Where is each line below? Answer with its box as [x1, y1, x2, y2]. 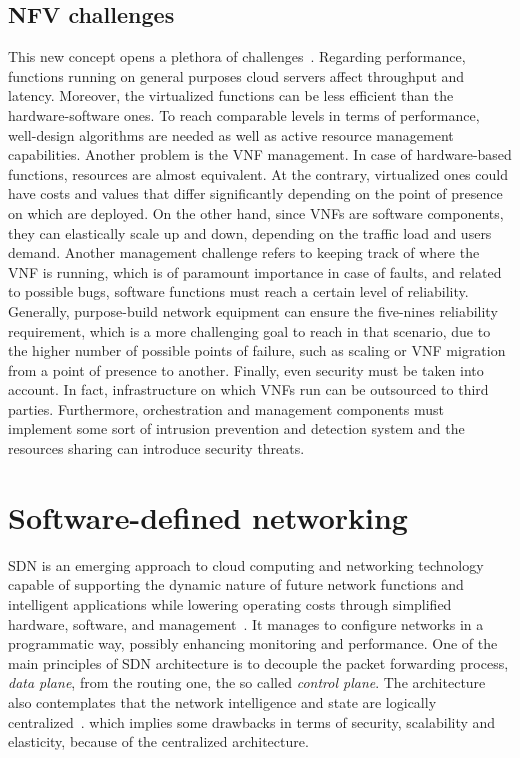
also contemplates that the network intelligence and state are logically [8, 691, 437, 712]
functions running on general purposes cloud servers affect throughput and [8, 65, 465, 86]
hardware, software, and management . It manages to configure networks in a [8, 613, 484, 634]
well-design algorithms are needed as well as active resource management [8, 124, 454, 145]
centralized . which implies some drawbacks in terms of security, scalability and [8, 711, 496, 732]
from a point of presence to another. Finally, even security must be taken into [8, 359, 484, 380]
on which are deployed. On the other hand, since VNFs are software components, [8, 202, 504, 223]
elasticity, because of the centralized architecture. [8, 731, 309, 752]
